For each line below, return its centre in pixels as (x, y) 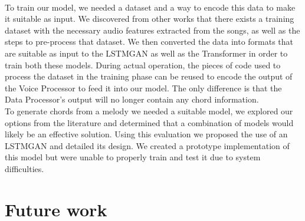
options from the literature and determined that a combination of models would (149, 122)
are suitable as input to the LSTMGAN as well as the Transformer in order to (146, 53)
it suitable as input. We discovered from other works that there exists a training (150, 19)
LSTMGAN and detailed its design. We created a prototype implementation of (147, 145)
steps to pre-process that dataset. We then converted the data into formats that (149, 42)
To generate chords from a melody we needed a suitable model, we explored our (149, 111)
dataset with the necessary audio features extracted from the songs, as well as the (152, 30)
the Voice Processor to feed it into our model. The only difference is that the (143, 88)
